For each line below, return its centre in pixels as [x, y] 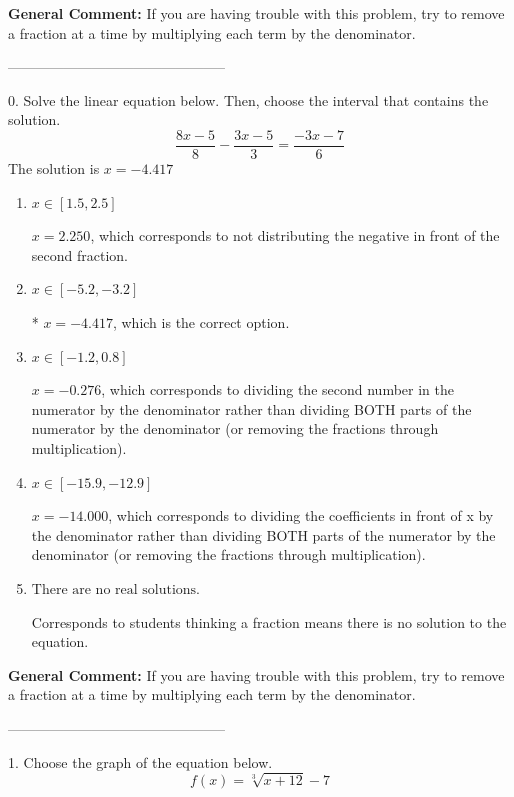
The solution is [54, 168]
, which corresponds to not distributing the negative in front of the [295, 235]
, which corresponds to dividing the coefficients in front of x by [301, 515]
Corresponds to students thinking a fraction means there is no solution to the [269, 621]
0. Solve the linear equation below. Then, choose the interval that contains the [248, 99]
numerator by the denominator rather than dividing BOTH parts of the [251, 408]
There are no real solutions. [116, 589]
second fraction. [79, 254]
